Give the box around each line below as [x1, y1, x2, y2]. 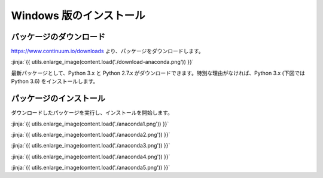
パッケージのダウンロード [11, 32, 106, 42]
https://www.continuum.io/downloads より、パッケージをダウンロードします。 [11, 48, 205, 55]
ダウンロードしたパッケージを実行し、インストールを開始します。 [11, 109, 173, 116]
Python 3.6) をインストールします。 [11, 78, 99, 85]
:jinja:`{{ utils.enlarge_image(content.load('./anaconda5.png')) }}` [11, 164, 170, 171]
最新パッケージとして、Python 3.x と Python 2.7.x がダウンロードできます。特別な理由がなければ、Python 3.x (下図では [11, 69, 305, 76]
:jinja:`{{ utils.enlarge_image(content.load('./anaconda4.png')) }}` [11, 153, 170, 160]
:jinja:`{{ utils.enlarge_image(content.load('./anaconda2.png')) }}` [11, 131, 170, 138]
